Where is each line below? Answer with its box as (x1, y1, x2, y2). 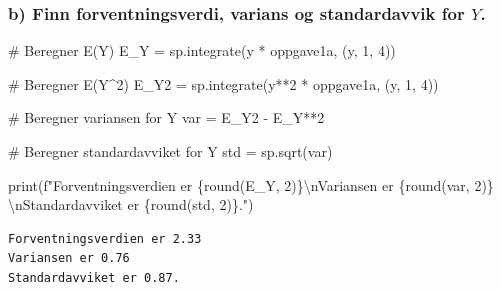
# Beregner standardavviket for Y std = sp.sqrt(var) (8, 141, 333, 161)
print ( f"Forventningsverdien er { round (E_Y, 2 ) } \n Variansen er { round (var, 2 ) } (8, 174, 494, 195)
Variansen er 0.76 (8, 251, 130, 266)
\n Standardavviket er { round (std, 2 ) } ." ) (8, 194, 254, 215)
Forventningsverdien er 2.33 (8, 231, 202, 246)
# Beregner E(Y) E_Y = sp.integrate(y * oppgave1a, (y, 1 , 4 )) (8, 40, 396, 61)
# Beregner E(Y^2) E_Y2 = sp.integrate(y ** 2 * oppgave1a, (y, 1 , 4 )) (8, 73, 439, 94)
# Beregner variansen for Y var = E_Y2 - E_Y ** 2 (8, 107, 325, 128)
